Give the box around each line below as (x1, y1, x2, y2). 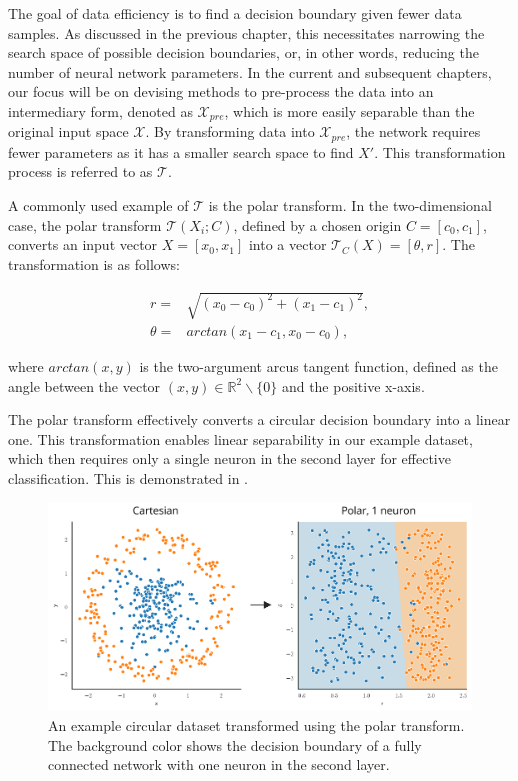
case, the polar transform (8, 214, 162, 235)
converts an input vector (8, 234, 158, 255)
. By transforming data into (145, 121, 315, 142)
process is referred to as (8, 161, 153, 182)
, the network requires (346, 121, 481, 142)
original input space (8, 121, 129, 142)
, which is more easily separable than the (224, 100, 475, 121)
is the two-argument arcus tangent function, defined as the (139, 356, 498, 377)
